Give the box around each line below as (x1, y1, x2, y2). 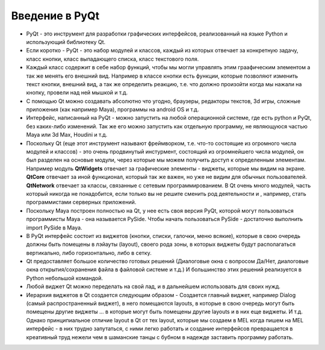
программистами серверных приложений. (26, 199, 137, 206)
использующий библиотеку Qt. (26, 38, 106, 45)
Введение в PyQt (11, 9, 99, 22)
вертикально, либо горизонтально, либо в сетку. (26, 249, 152, 256)
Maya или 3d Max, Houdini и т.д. (26, 131, 108, 139)
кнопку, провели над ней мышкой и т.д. (26, 89, 128, 96)
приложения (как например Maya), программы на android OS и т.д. (26, 106, 199, 113)
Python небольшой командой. (26, 274, 104, 281)
